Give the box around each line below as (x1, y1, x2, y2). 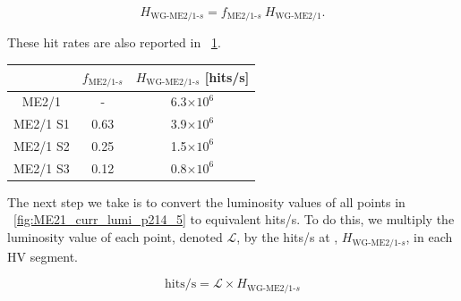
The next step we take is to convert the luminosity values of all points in (7, 192, 406, 211)
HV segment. (7, 247, 79, 265)
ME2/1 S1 (13, 114, 70, 133)
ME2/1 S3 (13, 158, 70, 177)
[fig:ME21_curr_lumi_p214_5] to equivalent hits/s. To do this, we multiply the (13, 210, 455, 229)
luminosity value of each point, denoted (7, 228, 223, 247)
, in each (406, 228, 453, 247)
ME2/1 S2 (13, 136, 70, 155)
